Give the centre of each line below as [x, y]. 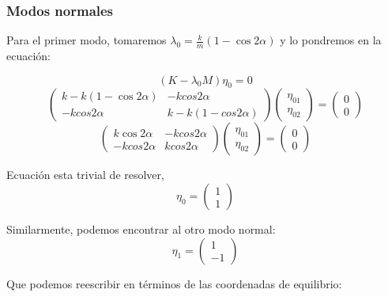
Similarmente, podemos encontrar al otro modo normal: [141, 229]
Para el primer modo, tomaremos [87, 40]
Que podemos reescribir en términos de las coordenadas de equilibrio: [174, 283]
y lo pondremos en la [331, 40]
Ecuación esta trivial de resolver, [85, 175]
